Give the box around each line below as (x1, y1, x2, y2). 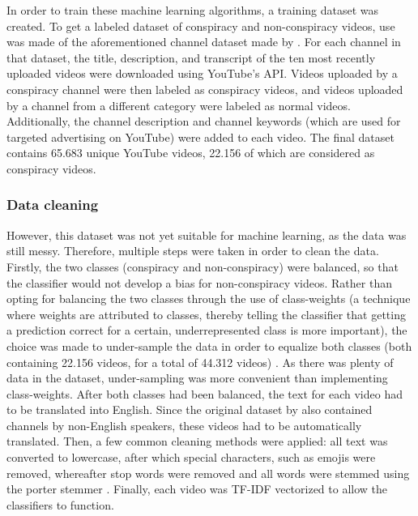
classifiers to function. (6, 496, 114, 513)
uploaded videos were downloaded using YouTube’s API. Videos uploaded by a (6, 65, 398, 82)
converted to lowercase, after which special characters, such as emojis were (6, 449, 376, 466)
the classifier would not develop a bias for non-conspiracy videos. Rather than (6, 274, 392, 291)
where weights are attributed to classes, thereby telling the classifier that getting (6, 305, 406, 322)
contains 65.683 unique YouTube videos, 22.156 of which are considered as (6, 144, 375, 161)
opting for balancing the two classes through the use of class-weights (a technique (6, 290, 411, 307)
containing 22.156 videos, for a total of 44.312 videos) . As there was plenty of (6, 353, 394, 370)
